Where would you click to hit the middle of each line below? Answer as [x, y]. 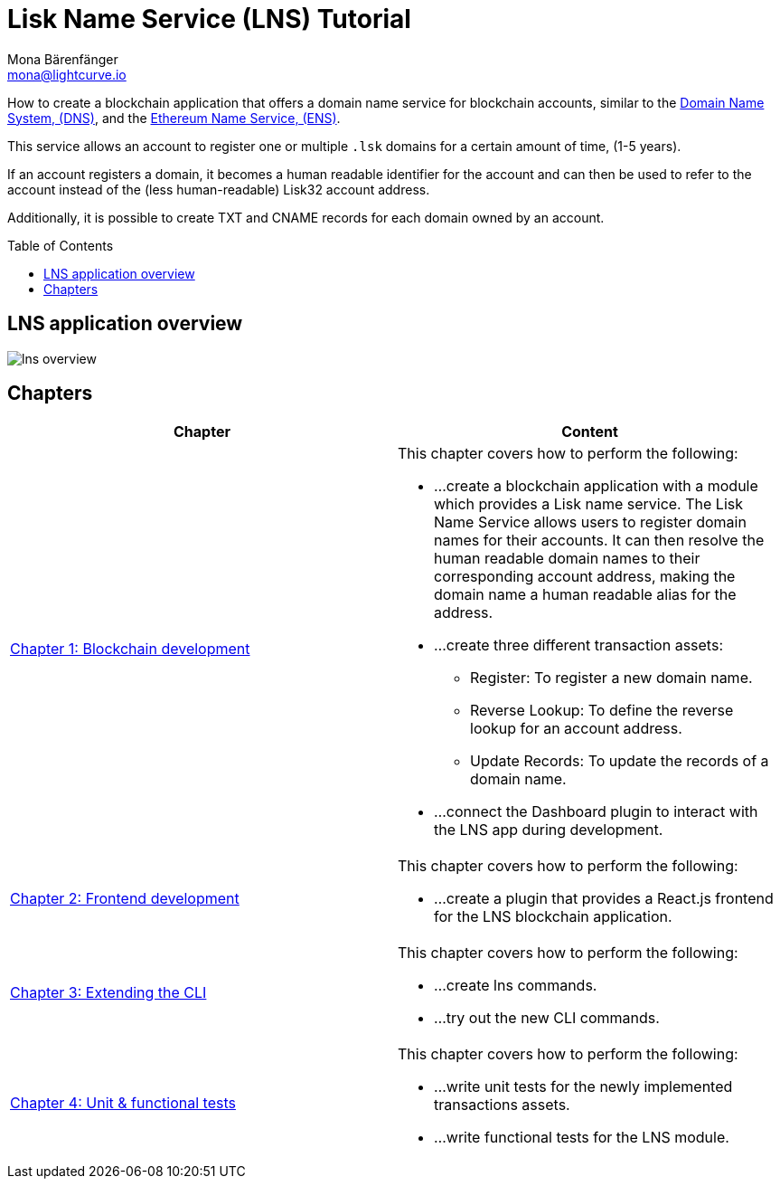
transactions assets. [502, 1105]
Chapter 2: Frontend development [125, 899]
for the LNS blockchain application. [553, 917]
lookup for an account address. [576, 729]
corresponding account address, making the [585, 577]
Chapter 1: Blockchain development [130, 649]
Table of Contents [61, 245]
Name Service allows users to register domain [590, 522]
